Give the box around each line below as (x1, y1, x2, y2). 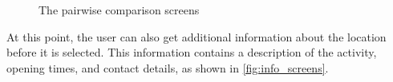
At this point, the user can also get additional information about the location (6, 28, 387, 45)
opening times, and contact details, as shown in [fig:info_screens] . (6, 59, 329, 76)
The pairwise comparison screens (38, 2, 200, 18)
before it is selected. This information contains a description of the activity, (6, 44, 377, 61)
